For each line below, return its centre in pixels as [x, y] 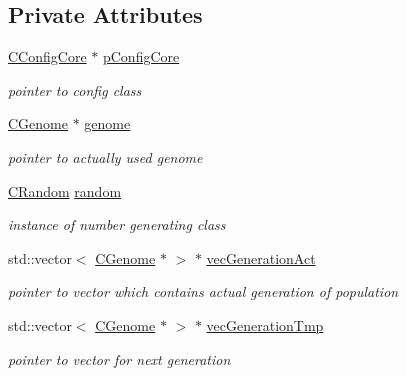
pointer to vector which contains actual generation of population [203, 291]
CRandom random [65, 190]
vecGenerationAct [261, 257]
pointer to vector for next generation [119, 358]
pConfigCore [141, 56]
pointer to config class [75, 89]
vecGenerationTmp [265, 324]
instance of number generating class [117, 224]
